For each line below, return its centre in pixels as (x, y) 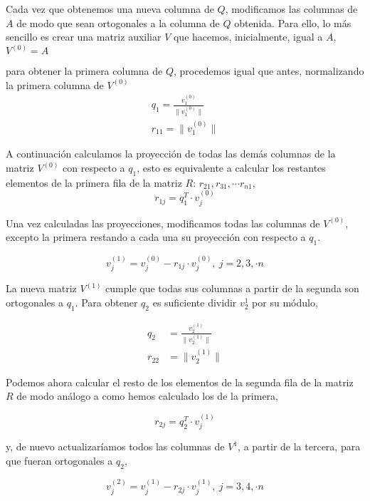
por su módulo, (285, 302)
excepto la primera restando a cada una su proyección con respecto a (156, 237)
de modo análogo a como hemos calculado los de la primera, (147, 396)
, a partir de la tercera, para (299, 446)
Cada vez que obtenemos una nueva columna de (110, 9)
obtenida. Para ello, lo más (293, 22)
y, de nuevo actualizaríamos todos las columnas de (115, 446)
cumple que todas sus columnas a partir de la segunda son (232, 288)
